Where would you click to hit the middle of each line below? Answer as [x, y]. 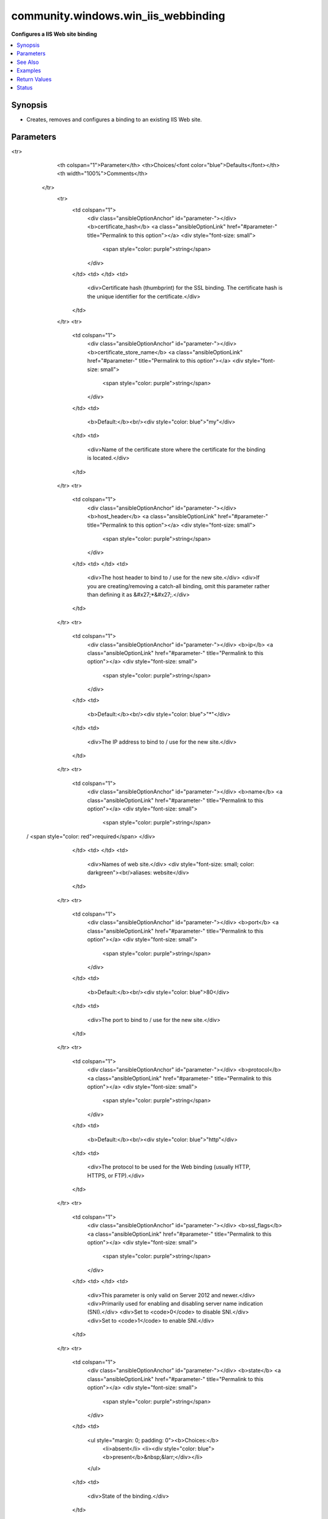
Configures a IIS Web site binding [54, 34]
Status [25, 87]
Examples [29, 70]
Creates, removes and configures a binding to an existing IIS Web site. [114, 119]
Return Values [34, 79]
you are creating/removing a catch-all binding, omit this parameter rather [178, 586]
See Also [28, 62]
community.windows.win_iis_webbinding [118, 16]
